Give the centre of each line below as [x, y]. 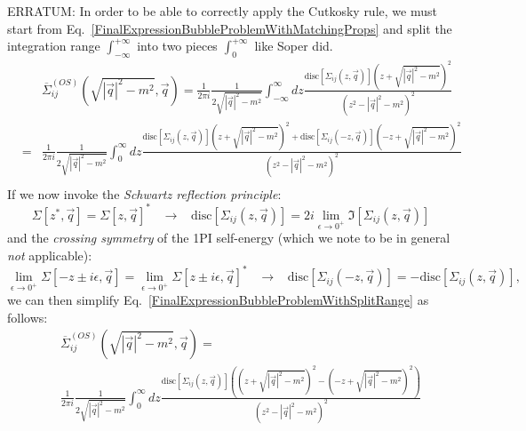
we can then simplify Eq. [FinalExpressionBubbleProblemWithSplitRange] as [218, 299]
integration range [54, 46]
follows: [28, 317]
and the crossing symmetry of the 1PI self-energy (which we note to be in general [229, 238]
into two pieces [177, 46]
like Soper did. [294, 46]
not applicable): [50, 255]
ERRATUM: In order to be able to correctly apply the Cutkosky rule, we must [222, 11]
